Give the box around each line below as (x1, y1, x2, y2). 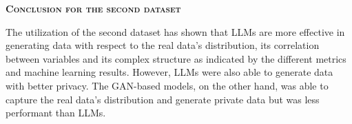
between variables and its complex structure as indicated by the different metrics (6, 51, 346, 65)
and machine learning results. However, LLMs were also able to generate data (6, 65, 333, 79)
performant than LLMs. (6, 105, 106, 120)
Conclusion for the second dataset (6, 1, 181, 15)
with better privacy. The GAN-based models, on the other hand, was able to (6, 78, 329, 92)
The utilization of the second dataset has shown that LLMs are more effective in (6, 24, 345, 39)
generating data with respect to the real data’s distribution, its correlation (6, 38, 320, 52)
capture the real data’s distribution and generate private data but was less (6, 92, 320, 106)
